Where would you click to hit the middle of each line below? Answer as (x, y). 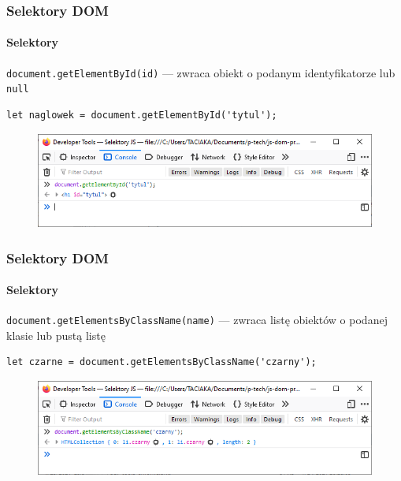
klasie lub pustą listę (56, 335)
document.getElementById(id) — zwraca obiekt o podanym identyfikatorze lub (201, 72)
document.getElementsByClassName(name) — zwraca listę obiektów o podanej (197, 320)
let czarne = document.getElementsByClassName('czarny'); (162, 362)
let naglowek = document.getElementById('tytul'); (142, 115)
